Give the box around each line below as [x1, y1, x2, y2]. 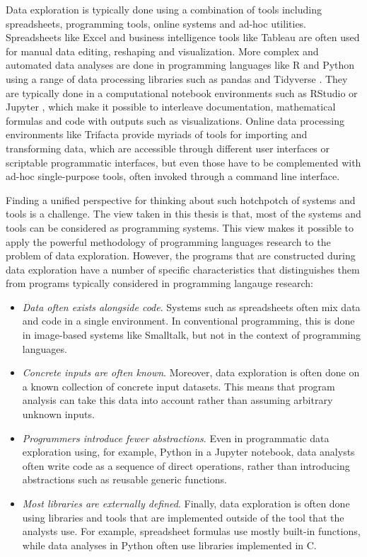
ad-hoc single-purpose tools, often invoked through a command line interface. [6, 169, 340, 184]
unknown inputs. [22, 407, 95, 422]
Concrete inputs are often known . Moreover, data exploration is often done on [22, 365, 360, 380]
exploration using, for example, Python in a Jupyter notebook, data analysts [22, 444, 355, 459]
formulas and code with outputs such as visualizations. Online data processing [6, 113, 345, 128]
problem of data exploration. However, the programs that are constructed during [6, 248, 356, 263]
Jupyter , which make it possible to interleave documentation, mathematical [6, 99, 336, 114]
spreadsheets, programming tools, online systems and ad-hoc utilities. [6, 16, 307, 30]
